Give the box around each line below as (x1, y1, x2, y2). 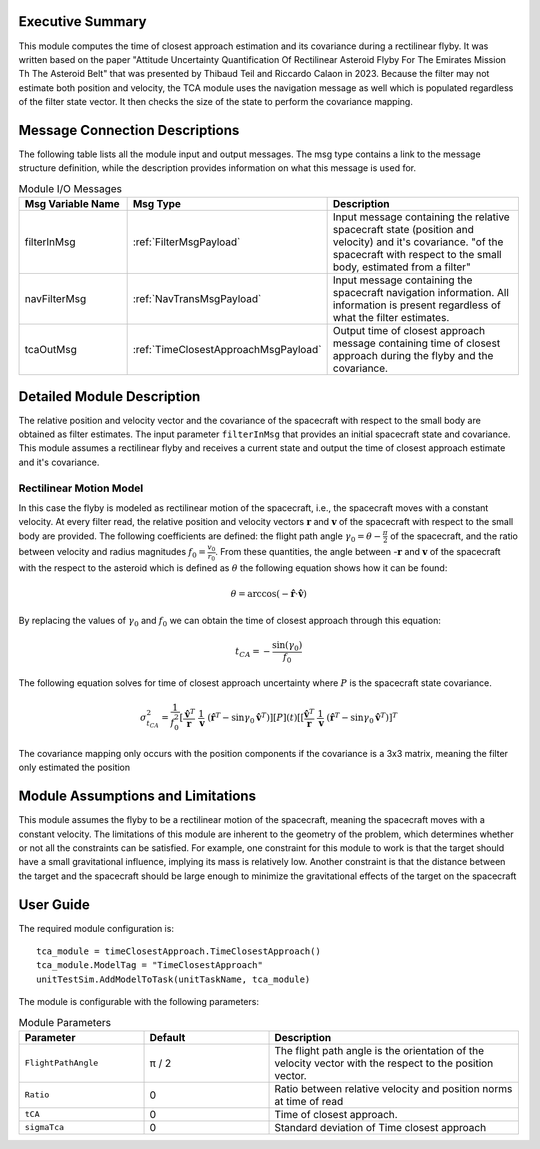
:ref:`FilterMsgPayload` (132, 235, 241, 249)
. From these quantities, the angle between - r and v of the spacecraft (215, 546, 501, 558)
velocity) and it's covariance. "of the (332, 235, 504, 249)
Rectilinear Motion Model (18, 481, 144, 495)
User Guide (18, 896, 90, 913)
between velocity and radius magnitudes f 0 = (18, 546, 207, 560)
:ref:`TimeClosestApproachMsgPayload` (132, 343, 322, 357)
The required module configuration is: (18, 922, 175, 934)
